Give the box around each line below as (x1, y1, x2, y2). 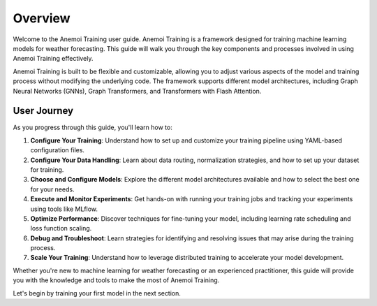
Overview (13, 10, 71, 26)
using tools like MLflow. (30, 205, 98, 213)
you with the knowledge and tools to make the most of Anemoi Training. (13, 276, 220, 284)
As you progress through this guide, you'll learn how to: (13, 123, 172, 132)
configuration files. (30, 146, 85, 154)
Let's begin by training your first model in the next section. (13, 289, 182, 297)
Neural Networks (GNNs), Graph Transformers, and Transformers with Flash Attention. (13, 87, 262, 95)
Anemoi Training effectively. (13, 54, 94, 63)
